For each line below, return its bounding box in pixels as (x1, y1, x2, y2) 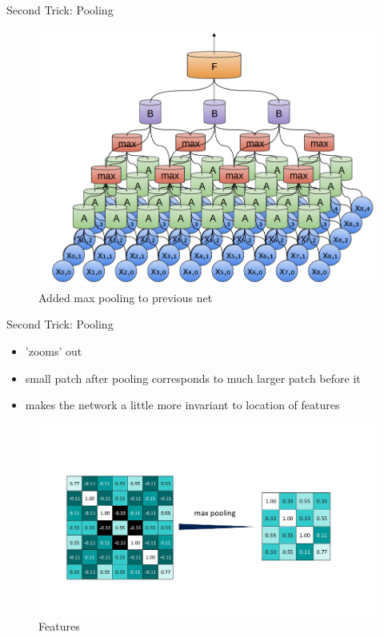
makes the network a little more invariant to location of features (25, 396, 340, 413)
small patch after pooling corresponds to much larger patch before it (25, 369, 361, 386)
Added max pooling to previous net (38, 289, 213, 305)
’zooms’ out (25, 343, 82, 360)
